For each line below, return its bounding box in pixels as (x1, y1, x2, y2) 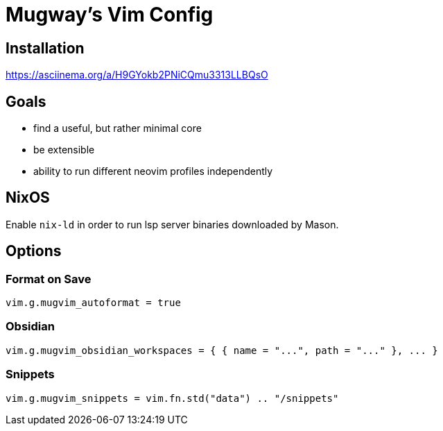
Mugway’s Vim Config (6, 3, 214, 26)
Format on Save (6, 271, 92, 286)
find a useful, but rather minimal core (33, 122, 202, 135)
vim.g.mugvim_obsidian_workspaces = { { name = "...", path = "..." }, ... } (6, 344, 438, 356)
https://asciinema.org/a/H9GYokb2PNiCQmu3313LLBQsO (6, 69, 268, 81)
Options (6, 242, 62, 260)
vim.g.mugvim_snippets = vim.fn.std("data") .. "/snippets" (6, 392, 339, 404)
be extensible (33, 144, 95, 156)
